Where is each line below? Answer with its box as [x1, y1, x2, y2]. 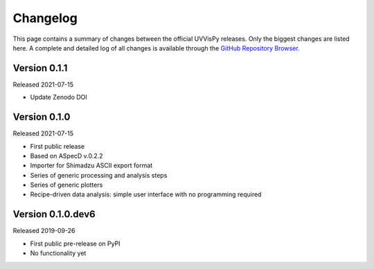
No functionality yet [30, 249, 87, 257]
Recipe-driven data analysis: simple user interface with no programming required [30, 190, 262, 198]
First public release [30, 142, 85, 150]
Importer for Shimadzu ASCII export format [30, 161, 153, 169]
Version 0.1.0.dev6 [12, 208, 96, 221]
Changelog [12, 10, 78, 26]
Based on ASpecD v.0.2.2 [30, 151, 103, 160]
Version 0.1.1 [12, 62, 68, 74]
